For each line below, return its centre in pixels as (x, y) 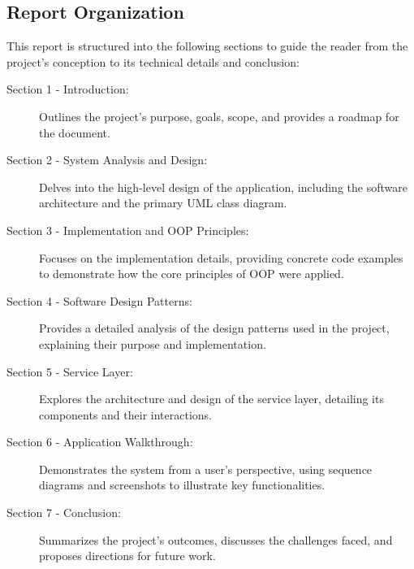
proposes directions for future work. (127, 556)
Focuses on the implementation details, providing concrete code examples (221, 257)
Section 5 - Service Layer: (70, 371)
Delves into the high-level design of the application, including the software (223, 187)
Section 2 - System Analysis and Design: (107, 160)
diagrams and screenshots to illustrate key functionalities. (182, 485)
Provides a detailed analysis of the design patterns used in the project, (214, 328)
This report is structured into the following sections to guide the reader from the (207, 46)
